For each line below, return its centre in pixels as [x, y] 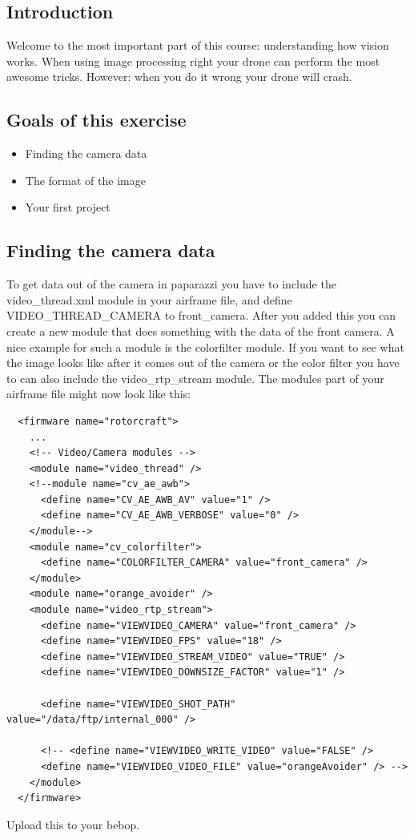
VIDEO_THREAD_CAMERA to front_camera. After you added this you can [201, 315]
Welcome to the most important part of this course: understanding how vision [198, 45]
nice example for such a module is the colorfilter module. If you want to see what [205, 346]
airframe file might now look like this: [98, 394]
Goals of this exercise [96, 120]
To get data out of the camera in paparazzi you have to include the [171, 284]
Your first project [68, 207]
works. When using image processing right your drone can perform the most [193, 60]
